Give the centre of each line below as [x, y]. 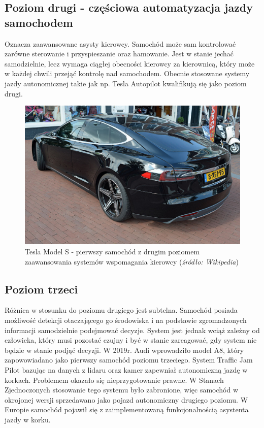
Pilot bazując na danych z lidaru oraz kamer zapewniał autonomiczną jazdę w [126, 369]
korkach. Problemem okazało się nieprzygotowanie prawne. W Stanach [114, 380]
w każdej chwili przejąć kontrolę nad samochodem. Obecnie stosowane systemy [127, 73]
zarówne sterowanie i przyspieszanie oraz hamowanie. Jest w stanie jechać [119, 54]
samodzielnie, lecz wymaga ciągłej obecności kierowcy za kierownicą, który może [130, 63]
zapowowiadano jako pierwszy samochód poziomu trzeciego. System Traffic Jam [129, 360]
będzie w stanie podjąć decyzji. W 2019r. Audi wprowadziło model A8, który [124, 350]
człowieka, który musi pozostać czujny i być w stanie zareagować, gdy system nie [131, 340]
